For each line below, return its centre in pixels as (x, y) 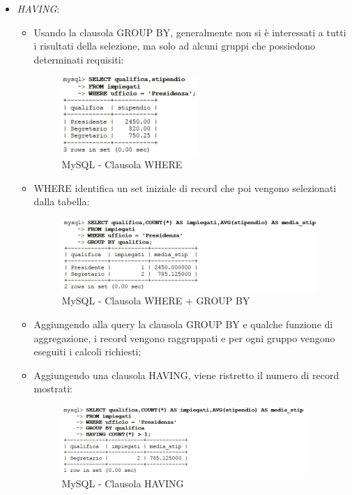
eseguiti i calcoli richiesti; (87, 352)
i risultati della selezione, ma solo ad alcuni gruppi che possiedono (174, 46)
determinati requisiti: (79, 59)
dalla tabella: (62, 201)
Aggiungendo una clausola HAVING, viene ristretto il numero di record (186, 375)
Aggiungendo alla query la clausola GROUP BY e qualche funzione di (183, 324)
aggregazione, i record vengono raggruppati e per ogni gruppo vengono (184, 338)
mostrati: (53, 389)
